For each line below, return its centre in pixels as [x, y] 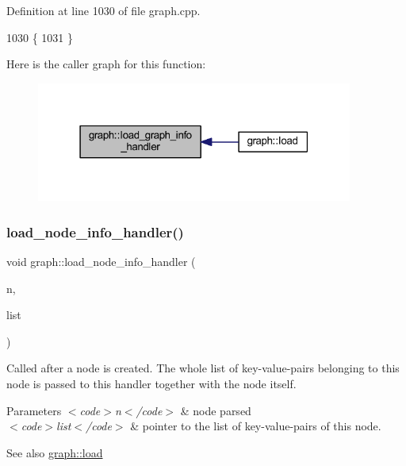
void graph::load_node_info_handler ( [101, 261]
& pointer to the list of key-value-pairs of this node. [256, 426]
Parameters [34, 410]
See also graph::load [55, 452]
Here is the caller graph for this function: [106, 64]
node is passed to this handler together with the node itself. [151, 383]
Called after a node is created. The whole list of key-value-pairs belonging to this [203, 368]
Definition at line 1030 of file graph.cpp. [103, 10]
